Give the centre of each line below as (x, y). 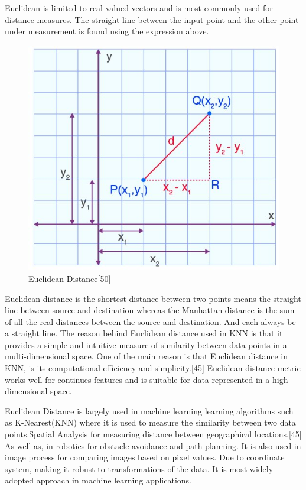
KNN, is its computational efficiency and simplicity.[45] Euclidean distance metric (153, 368)
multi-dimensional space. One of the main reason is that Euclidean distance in (146, 356)
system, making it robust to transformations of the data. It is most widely (139, 468)
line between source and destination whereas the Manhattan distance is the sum (150, 310)
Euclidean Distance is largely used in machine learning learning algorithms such (149, 411)
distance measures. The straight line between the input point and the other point (152, 19)
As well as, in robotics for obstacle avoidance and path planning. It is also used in (153, 445)
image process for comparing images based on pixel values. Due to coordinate (145, 457)
